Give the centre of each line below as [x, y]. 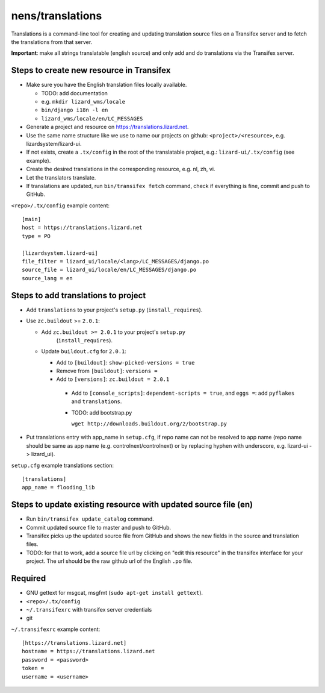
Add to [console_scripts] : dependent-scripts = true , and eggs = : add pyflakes [183, 393]
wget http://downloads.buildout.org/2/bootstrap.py [149, 424]
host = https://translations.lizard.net [82, 228]
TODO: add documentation [75, 93]
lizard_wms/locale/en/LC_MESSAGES [92, 118]
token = [33, 668]
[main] [32, 219]
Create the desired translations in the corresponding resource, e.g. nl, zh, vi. [121, 169]
